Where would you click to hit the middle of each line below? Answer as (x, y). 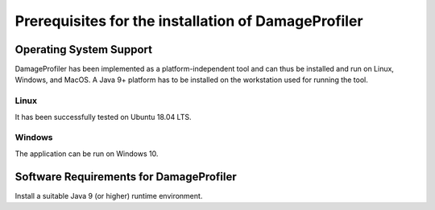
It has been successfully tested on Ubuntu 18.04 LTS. (103, 117)
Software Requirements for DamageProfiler (126, 177)
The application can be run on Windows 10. (87, 154)
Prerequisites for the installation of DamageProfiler (189, 21)
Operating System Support (84, 49)
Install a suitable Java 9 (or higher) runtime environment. (109, 196)
